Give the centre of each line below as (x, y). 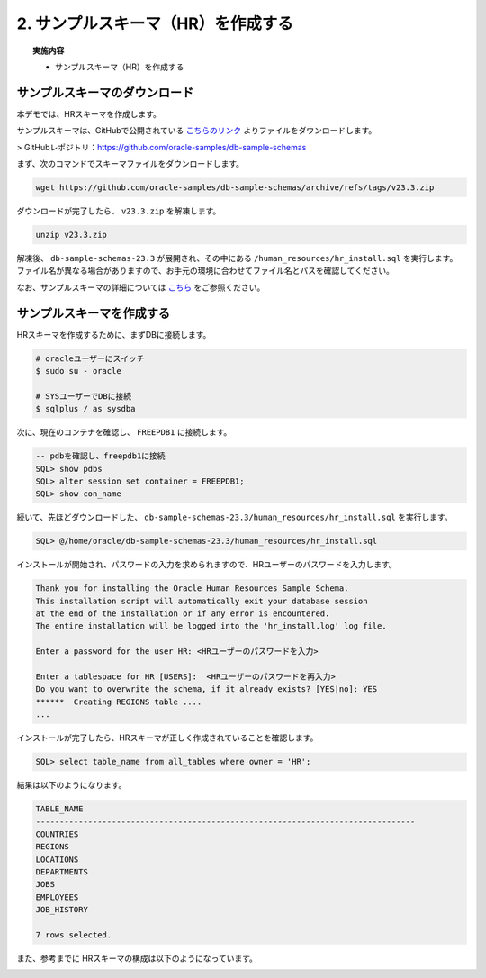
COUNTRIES (57, 834)
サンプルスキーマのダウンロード (105, 92)
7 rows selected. (74, 935)
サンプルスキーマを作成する (94, 313)
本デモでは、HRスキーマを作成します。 (89, 113)
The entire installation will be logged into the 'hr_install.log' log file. (211, 626)
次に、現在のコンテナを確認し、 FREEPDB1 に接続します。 (124, 432)
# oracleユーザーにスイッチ (90, 358)
